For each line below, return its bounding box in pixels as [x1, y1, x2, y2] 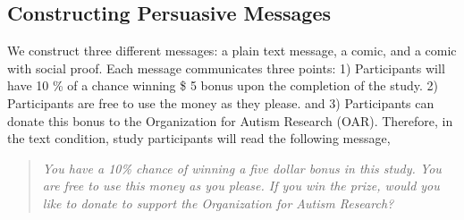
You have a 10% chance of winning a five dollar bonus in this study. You [42, 158, 442, 177]
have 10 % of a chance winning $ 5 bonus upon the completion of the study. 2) [7, 76, 438, 95]
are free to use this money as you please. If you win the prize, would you [42, 176, 440, 195]
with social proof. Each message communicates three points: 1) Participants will [7, 58, 445, 77]
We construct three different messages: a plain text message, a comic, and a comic [7, 41, 457, 60]
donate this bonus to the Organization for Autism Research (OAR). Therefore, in [7, 111, 453, 130]
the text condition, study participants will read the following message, [7, 129, 391, 148]
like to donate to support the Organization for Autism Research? [42, 193, 394, 212]
